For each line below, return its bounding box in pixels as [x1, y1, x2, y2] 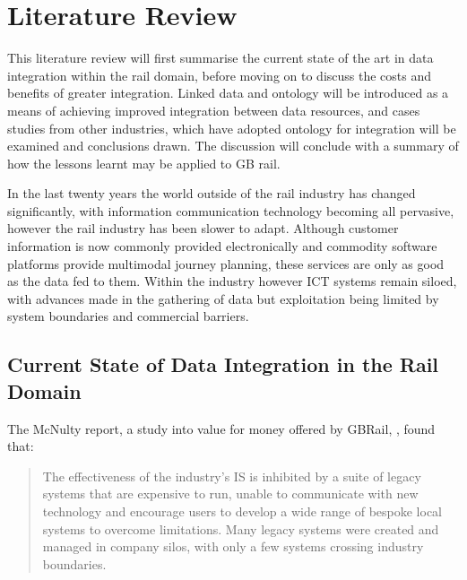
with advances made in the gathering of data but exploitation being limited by [7, 289, 439, 307]
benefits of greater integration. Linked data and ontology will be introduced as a [7, 83, 449, 102]
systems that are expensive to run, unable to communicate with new [42, 484, 419, 503]
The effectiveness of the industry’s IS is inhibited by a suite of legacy [42, 466, 421, 485]
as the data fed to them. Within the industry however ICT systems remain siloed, [7, 272, 457, 290]
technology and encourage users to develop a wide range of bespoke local [42, 502, 443, 520]
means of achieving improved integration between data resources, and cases [7, 100, 420, 119]
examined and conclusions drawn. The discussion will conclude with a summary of [7, 136, 459, 155]
